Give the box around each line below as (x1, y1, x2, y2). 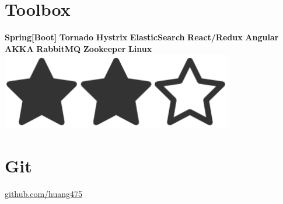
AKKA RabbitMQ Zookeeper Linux (5, 42, 152, 54)
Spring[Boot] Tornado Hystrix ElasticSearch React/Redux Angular (5, 31, 279, 43)
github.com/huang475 (5, 188, 83, 200)
